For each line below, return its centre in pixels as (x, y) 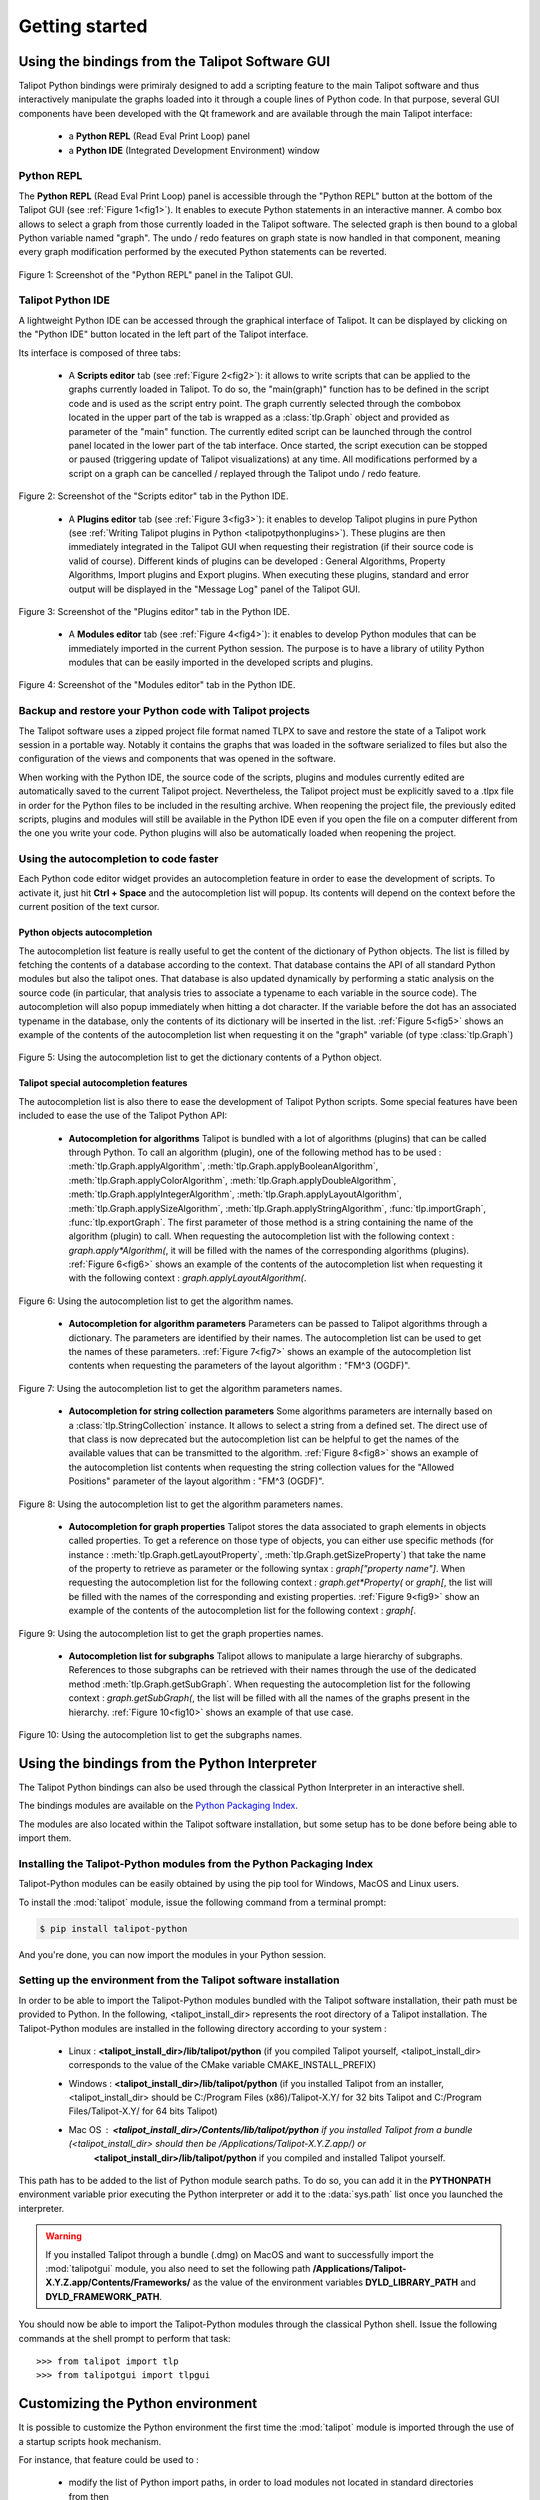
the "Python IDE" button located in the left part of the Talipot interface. (163, 334)
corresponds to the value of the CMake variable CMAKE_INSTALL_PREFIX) (222, 2065)
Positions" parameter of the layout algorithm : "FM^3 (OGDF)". (196, 1481)
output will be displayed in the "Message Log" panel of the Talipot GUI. (214, 589)
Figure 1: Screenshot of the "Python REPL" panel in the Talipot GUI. (156, 274)
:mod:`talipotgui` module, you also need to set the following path (178, 2268)
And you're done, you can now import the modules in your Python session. (172, 1954)
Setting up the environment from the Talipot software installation (179, 1980)
